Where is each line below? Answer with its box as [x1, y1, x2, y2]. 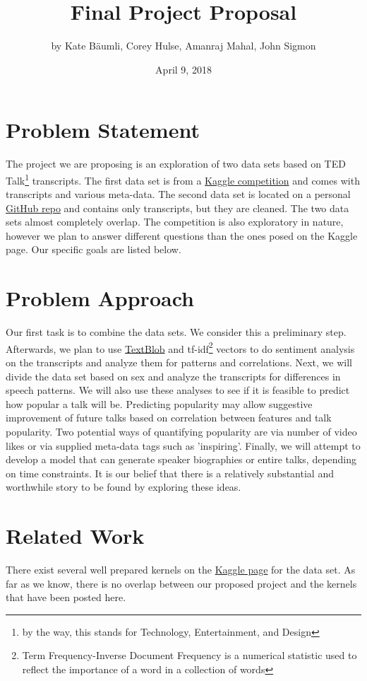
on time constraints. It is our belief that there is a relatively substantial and [6, 465, 334, 480]
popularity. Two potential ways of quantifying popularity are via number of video [6, 424, 357, 438]
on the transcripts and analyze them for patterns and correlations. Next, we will [6, 355, 352, 370]
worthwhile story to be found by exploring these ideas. [6, 479, 241, 494]
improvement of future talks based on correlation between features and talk [6, 410, 332, 425]
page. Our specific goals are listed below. [6, 242, 181, 257]
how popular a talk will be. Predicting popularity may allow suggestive [6, 396, 313, 411]
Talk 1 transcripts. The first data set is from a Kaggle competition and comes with [6, 170, 360, 187]
